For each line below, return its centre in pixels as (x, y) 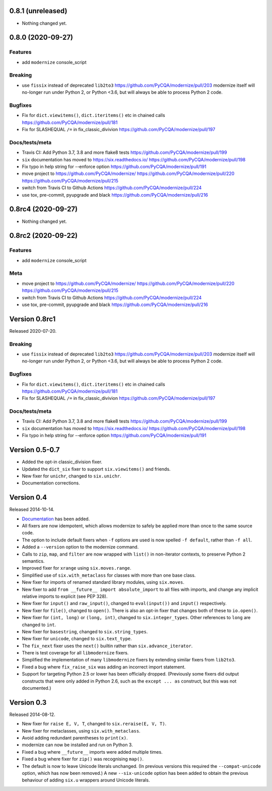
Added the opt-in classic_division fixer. (62, 462)
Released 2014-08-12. (32, 714)
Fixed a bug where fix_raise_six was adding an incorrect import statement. (104, 667)
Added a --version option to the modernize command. (80, 547)
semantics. (33, 561)
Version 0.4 (28, 497)
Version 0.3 (28, 703)
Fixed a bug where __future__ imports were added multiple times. (92, 752)
